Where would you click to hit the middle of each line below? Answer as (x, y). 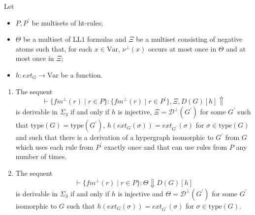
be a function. (82, 74)
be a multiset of (47, 39)
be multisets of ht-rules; (67, 22)
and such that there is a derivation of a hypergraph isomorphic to (114, 137)
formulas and (107, 39)
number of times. (41, 156)
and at (236, 48)
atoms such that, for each (54, 48)
